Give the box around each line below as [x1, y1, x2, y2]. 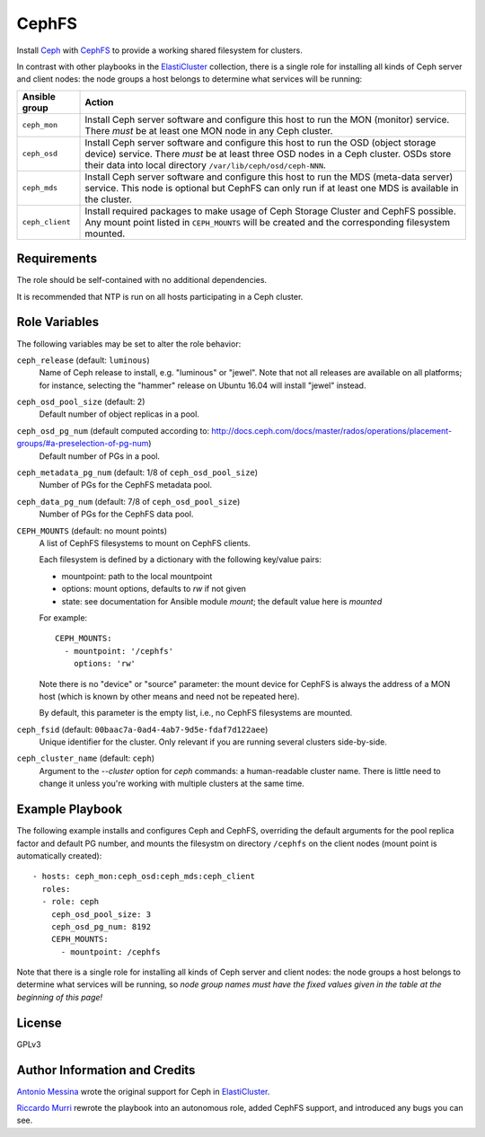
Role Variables [16, 314, 99, 330]
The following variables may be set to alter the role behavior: [16, 338, 242, 349]
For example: [39, 612, 88, 623]
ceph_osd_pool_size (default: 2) [16, 396, 145, 408]
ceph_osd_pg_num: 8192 [50, 921, 152, 931]
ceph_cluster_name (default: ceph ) [16, 753, 154, 763]
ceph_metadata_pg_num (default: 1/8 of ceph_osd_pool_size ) [16, 467, 259, 478]
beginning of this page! [16, 992, 103, 1002]
